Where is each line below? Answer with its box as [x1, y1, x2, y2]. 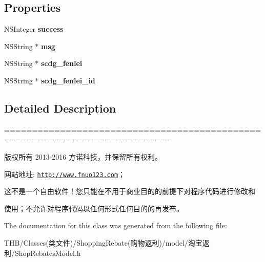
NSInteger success [4, 24, 64, 34]
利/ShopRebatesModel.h [4, 247, 81, 258]
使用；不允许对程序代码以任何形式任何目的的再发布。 [4, 203, 184, 213]
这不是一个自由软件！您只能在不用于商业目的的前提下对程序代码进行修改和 [4, 186, 255, 196]
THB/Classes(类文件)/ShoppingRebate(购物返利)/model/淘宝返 [4, 237, 210, 248]
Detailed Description [4, 100, 116, 116]
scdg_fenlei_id [41, 75, 95, 85]
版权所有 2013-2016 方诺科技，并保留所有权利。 [4, 151, 162, 162]
